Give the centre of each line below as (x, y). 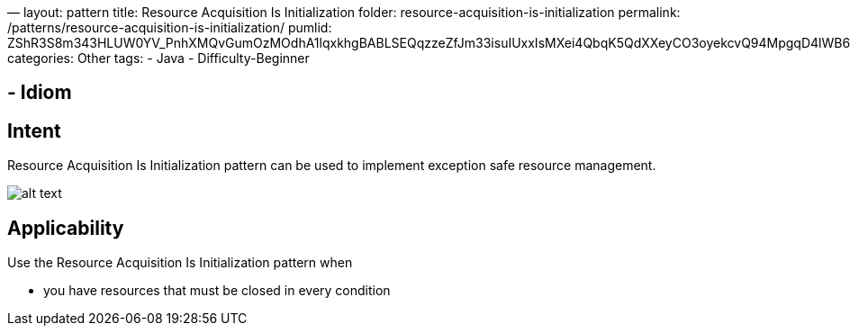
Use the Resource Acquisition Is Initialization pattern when (180, 263)
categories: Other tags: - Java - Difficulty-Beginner (158, 58)
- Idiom (40, 93)
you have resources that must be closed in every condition (217, 291)
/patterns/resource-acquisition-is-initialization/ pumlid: (170, 27)
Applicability (66, 228)
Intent (34, 130)
